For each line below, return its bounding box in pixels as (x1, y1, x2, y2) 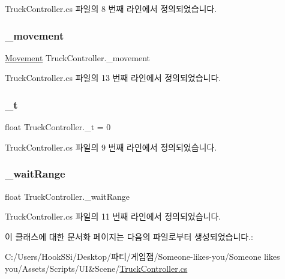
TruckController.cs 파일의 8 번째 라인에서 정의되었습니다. (5, 2, 217, 14)
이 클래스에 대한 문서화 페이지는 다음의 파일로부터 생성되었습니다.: (5, 230, 253, 242)
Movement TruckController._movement (5, 51, 151, 64)
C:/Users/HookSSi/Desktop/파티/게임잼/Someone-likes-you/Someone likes (5, 250, 280, 263)
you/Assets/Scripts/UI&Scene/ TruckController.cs (5, 262, 188, 274)
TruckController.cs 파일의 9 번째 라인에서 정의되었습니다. (5, 140, 217, 153)
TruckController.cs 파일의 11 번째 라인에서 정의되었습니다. (5, 210, 221, 223)
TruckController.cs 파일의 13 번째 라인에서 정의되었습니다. (5, 71, 221, 84)
